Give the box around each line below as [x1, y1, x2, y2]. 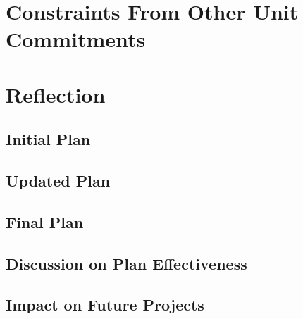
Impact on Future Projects [6, 294, 204, 315]
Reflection [6, 80, 106, 108]
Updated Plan [6, 170, 111, 192]
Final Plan [6, 211, 84, 232]
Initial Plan [6, 128, 91, 150]
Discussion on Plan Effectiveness [6, 252, 247, 274]
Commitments [6, 25, 146, 54]
